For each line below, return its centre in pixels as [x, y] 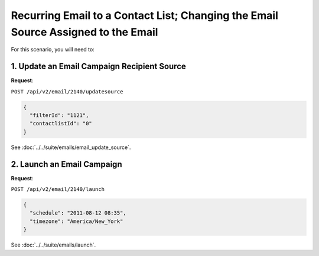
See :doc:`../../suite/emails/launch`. [53, 245]
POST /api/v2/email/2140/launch [58, 189]
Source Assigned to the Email [84, 32]
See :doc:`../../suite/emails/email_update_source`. [71, 147]
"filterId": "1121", [59, 116]
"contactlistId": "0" [61, 124]
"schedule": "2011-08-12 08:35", [78, 213]
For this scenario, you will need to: [53, 50]
